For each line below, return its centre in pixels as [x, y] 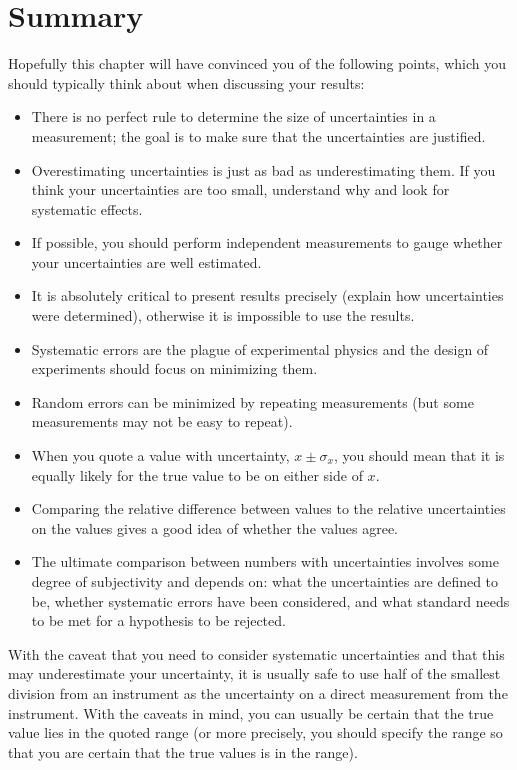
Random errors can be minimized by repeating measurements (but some [252, 401]
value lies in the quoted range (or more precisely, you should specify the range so [255, 732]
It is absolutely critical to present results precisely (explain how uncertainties [267, 295]
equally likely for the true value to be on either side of [197, 474]
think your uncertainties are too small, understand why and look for [240, 189]
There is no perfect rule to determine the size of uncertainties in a [233, 116]
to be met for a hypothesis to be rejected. [158, 620]
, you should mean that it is [419, 455]
